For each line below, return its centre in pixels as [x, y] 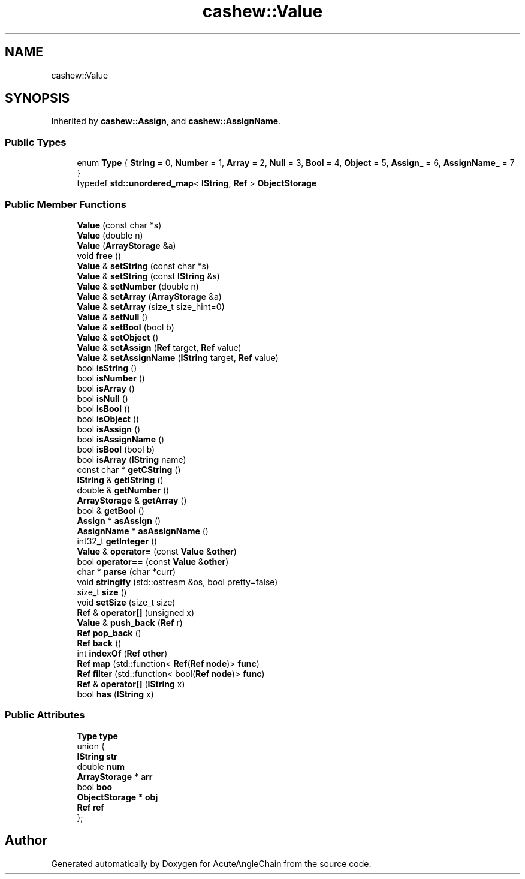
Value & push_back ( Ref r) [130, 622]
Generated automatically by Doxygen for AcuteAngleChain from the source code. [211, 863]
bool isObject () [108, 419]
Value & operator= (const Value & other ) [157, 551]
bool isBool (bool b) [116, 449]
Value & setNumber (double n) [138, 286]
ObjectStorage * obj [117, 797]
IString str [97, 756]
